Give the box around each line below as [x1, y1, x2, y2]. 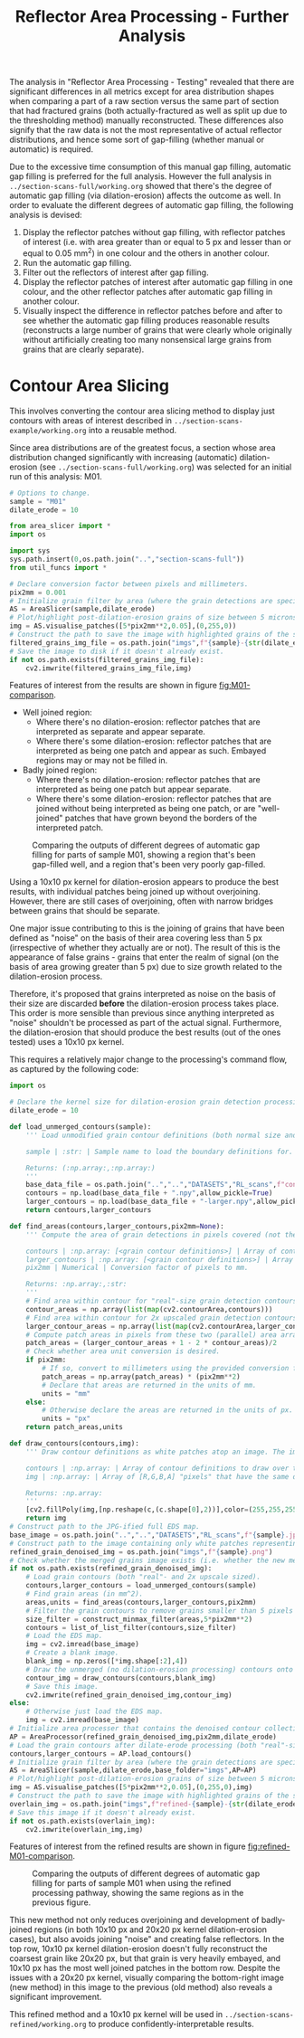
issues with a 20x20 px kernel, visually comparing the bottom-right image [9, 1972, 285, 1983]
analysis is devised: [9, 210, 83, 221]
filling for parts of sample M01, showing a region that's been [32, 849, 256, 860]
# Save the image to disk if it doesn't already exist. [9, 647, 224, 656]
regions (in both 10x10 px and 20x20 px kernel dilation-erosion [34, 1924, 268, 1935]
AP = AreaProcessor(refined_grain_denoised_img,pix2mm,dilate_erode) [9, 1732, 278, 1741]
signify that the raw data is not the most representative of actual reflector [9, 125, 282, 136]
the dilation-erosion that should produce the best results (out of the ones [9, 1027, 281, 1038]
